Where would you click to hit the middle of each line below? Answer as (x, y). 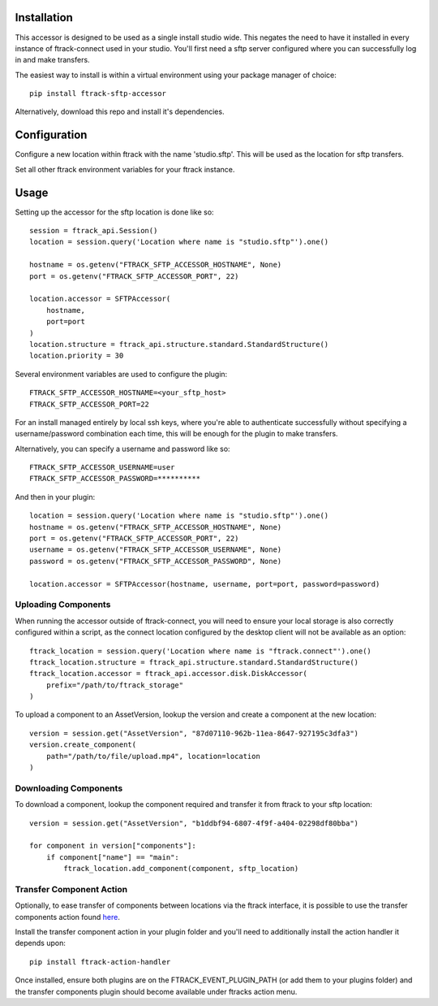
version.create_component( (83, 745)
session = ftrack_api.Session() (94, 231)
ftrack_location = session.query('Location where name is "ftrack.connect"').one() (201, 651)
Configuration (51, 135)
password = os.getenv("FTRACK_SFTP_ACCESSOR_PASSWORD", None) (156, 561)
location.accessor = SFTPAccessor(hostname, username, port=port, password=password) (205, 584)
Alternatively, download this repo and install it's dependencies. (120, 112)
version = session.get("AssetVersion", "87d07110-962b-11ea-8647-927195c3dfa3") (194, 733)
